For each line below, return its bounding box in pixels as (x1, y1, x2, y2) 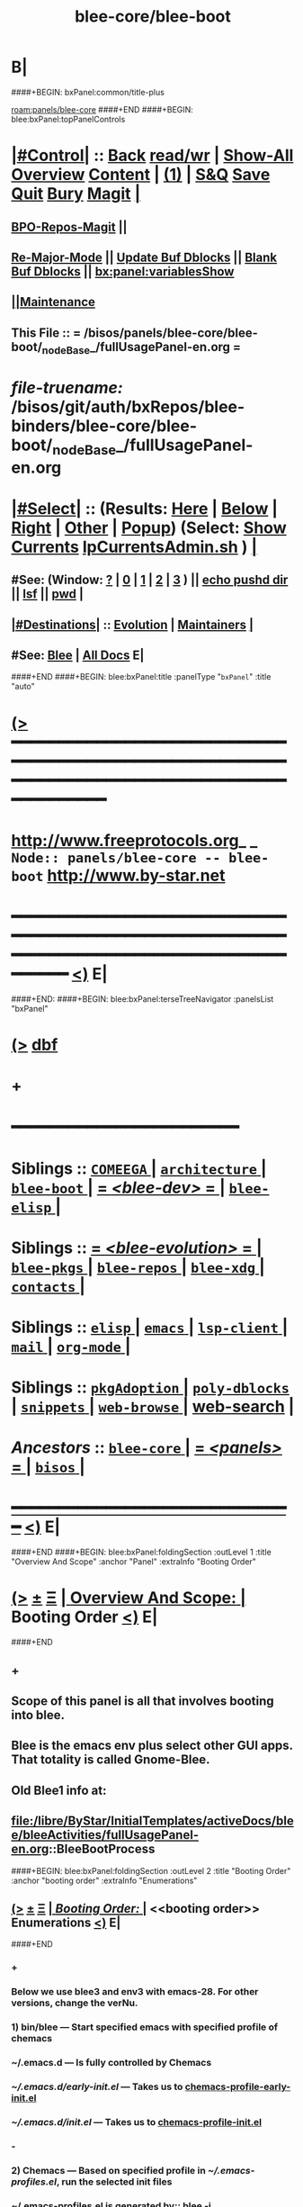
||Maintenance (11, 294, 96, 310)
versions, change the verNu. (11, 1996, 138, 2009)
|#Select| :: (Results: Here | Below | (11, 498, 279, 518)
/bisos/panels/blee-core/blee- (83, 325, 258, 340)
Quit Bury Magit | (11, 184, 141, 204)
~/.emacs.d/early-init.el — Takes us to (11, 2080, 183, 2093)
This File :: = (11, 325, 81, 340)
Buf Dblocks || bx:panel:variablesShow (11, 264, 235, 279)
